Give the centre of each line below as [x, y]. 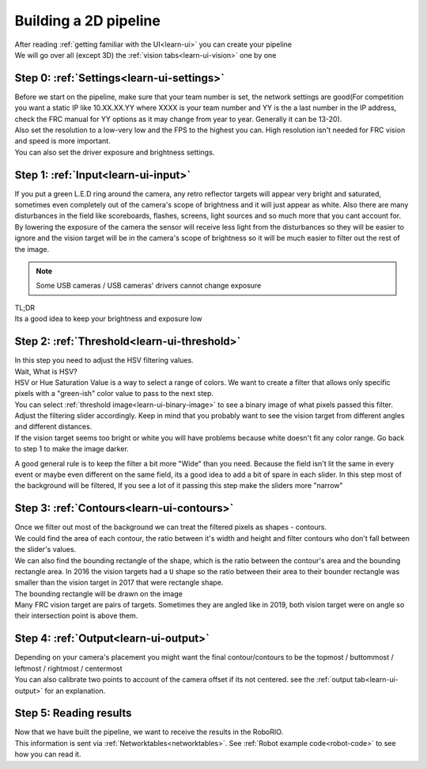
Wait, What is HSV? [46, 371]
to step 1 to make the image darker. [72, 449]
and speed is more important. [62, 141]
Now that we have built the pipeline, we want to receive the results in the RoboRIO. [149, 732]
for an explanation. [75, 691]
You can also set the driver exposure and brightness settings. [115, 152]
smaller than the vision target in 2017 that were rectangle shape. [119, 583]
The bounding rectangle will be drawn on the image [99, 593]
